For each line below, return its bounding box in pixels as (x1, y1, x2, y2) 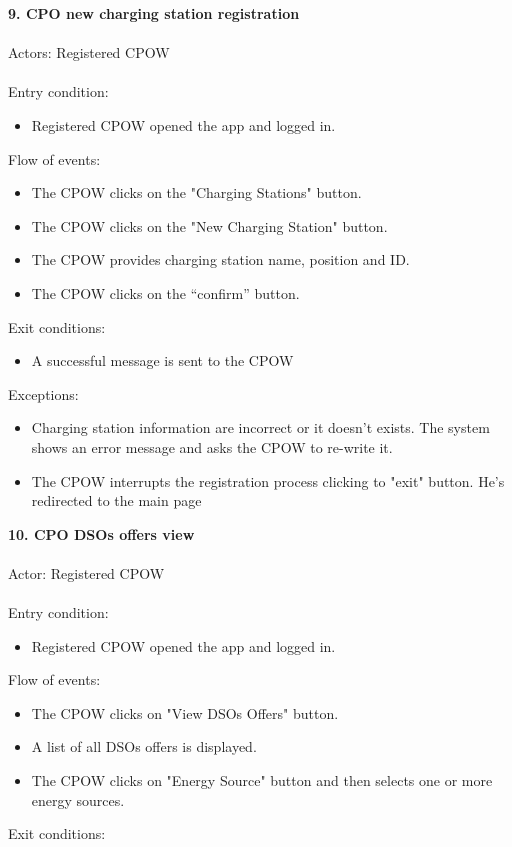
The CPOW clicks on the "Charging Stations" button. (31, 182, 362, 203)
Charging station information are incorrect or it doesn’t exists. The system (31, 417, 490, 438)
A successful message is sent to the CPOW (31, 350, 294, 371)
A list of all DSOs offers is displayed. (31, 736, 257, 757)
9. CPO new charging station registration (8, 3, 300, 23)
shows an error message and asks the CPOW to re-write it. (31, 436, 393, 457)
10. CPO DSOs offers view (8, 523, 195, 544)
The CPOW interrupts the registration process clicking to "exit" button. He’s (31, 470, 505, 491)
